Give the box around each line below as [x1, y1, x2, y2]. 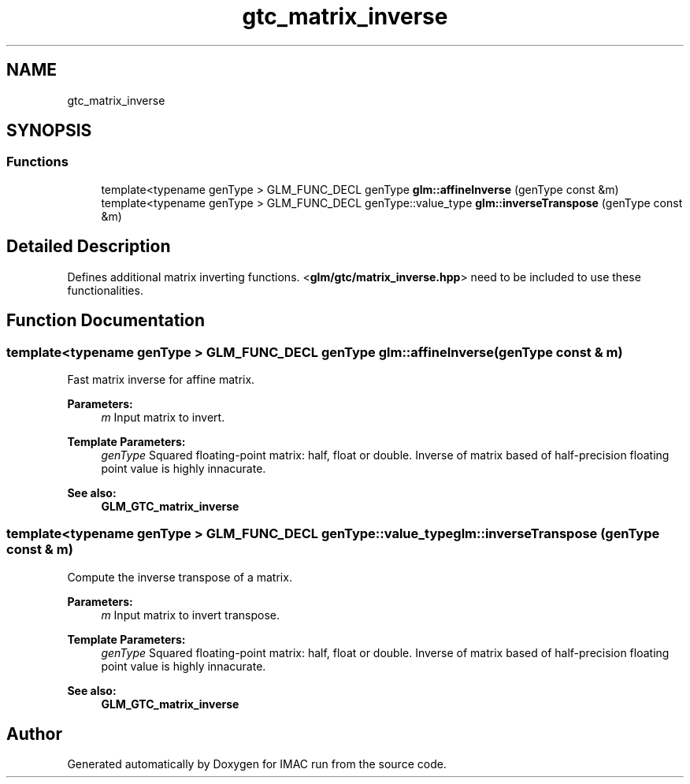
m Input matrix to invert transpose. [101, 608, 280, 622]
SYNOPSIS [6, 121, 92, 141]
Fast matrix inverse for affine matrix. [67, 372, 255, 386]
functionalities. [67, 283, 143, 297]
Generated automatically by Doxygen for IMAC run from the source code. [67, 757, 447, 771]
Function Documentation [6, 310, 205, 331]
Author [6, 724, 62, 745]
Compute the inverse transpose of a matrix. [67, 570, 292, 584]
